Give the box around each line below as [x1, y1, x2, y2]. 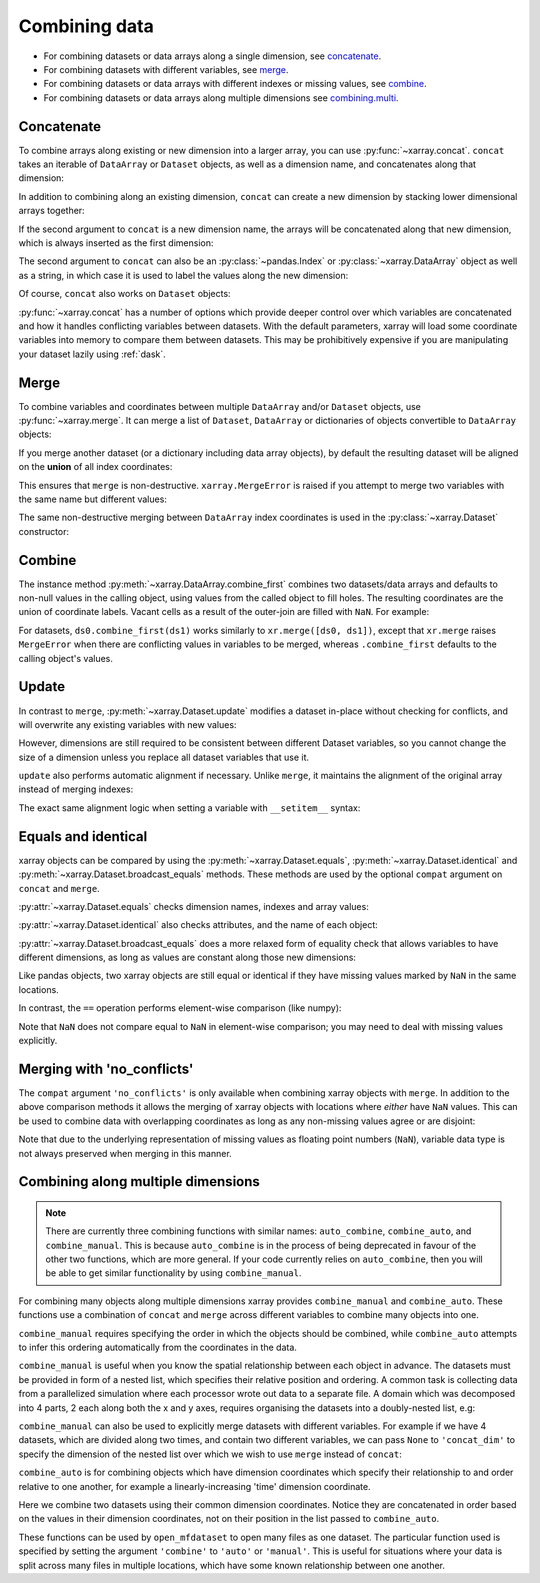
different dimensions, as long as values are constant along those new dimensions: [18, 951, 357, 964]
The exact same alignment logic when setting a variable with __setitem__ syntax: [18, 801, 361, 814]
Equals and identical [18, 828, 148, 845]
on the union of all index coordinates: [18, 461, 173, 473]
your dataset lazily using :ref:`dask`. [18, 348, 167, 360]
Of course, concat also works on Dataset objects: [18, 288, 231, 300]
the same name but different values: [18, 493, 167, 505]
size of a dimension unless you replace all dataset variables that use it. [18, 751, 310, 763]
